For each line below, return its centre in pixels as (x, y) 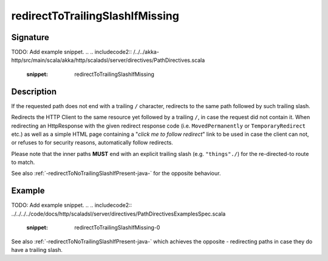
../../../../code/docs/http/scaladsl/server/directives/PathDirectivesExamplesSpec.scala (118, 214)
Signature (30, 37)
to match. (23, 162)
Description (34, 91)
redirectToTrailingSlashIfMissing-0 (117, 228)
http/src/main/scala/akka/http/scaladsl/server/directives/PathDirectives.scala (108, 60)
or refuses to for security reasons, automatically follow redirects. (92, 143)
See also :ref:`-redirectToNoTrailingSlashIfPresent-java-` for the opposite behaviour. (116, 174)
